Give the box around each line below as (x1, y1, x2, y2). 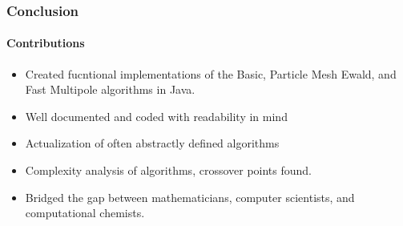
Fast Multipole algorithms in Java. (25, 81, 195, 98)
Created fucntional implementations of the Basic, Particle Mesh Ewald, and (25, 65, 397, 82)
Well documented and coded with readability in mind (25, 107, 288, 124)
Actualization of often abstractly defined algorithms (25, 135, 280, 151)
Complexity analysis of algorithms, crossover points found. (25, 162, 312, 179)
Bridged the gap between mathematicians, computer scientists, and (25, 188, 355, 205)
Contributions (6, 34, 85, 51)
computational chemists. (25, 204, 145, 221)
